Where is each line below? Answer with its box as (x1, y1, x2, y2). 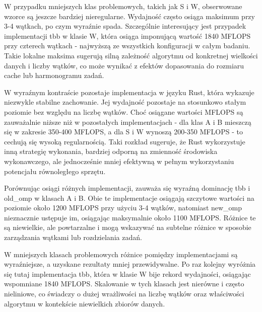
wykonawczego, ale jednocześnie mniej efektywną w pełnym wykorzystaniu (4, 155, 234, 166)
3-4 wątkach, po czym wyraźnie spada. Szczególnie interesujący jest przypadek (4, 21, 246, 31)
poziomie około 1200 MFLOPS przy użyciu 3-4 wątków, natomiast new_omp (4, 202, 242, 213)
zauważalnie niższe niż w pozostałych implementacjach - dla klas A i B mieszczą (4, 116, 251, 127)
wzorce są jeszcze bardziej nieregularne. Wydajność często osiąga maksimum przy (4, 11, 255, 21)
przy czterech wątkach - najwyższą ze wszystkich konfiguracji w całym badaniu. (4, 40, 250, 51)
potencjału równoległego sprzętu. (4, 166, 106, 176)
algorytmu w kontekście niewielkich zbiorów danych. (4, 298, 165, 308)
